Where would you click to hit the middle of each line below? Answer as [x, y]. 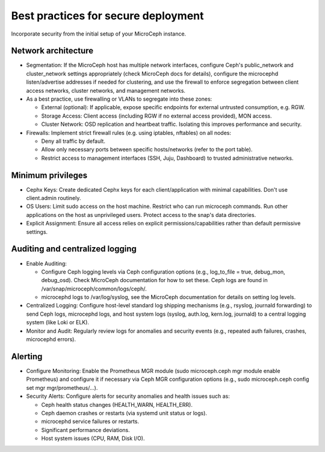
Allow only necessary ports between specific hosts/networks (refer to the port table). [147, 149]
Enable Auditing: [47, 263]
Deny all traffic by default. [73, 141]
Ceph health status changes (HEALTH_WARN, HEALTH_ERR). [117, 404]
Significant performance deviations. [85, 430]
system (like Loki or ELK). [58, 322]
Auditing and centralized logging [74, 249]
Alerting [27, 356]
